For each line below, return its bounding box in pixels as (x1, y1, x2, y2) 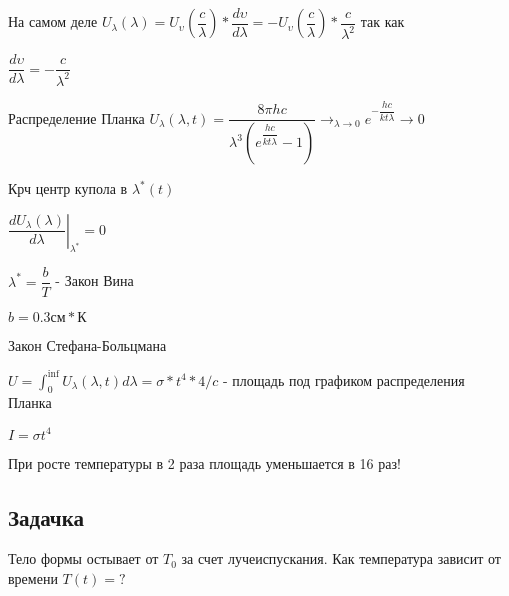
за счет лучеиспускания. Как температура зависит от (181, 548, 501, 569)
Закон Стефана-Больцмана (8, 334, 167, 355)
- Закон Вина (55, 270, 134, 291)
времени (8, 567, 58, 588)
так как (360, 11, 405, 32)
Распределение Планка (8, 107, 145, 128)
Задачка (8, 501, 84, 532)
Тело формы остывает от (8, 548, 159, 569)
